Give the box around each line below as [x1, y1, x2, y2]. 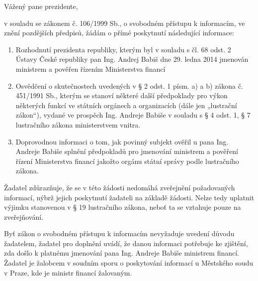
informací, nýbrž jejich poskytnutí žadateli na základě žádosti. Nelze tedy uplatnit [4, 192, 255, 202]
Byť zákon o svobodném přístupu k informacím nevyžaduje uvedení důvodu [4, 228, 235, 239]
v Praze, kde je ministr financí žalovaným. [4, 267, 132, 278]
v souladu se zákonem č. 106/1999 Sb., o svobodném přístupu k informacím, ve [4, 17, 245, 28]
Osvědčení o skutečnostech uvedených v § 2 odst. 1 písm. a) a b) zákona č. [15, 80, 243, 91]
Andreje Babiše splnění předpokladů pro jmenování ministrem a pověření [15, 146, 238, 156]
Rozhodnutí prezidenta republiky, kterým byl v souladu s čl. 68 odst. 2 [15, 44, 231, 54]
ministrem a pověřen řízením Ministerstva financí [15, 63, 166, 74]
